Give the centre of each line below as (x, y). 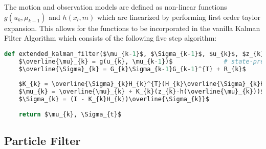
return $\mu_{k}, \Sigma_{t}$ (70, 114)
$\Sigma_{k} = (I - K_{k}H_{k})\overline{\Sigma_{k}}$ (114, 99)
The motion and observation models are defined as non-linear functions (116, 7)
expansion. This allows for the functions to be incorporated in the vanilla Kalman (132, 28)
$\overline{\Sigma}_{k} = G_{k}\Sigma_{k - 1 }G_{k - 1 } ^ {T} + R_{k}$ (132, 69)
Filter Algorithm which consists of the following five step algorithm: (110, 38)
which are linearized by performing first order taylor (179, 17)
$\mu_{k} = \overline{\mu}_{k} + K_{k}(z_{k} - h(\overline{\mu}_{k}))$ (141, 92)
